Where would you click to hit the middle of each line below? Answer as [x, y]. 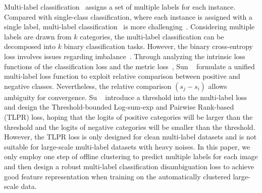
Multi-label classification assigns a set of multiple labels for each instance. [120, 7]
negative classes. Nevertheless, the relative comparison [88, 86]
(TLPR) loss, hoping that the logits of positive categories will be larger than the [128, 116]
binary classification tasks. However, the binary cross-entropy [158, 46]
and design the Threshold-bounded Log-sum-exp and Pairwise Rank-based [119, 107]
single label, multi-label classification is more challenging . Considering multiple [129, 27]
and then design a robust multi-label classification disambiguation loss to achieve [129, 166]
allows [218, 86]
